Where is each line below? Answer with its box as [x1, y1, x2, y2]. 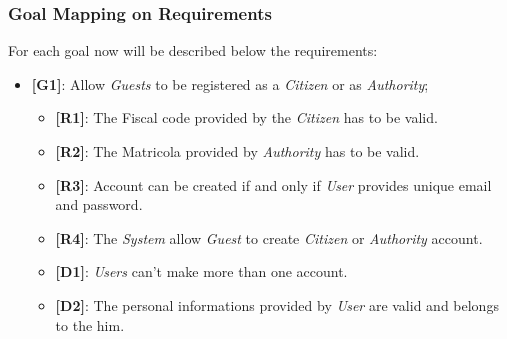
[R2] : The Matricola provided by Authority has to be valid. [55, 141, 420, 161]
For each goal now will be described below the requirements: [8, 40, 378, 61]
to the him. [55, 314, 125, 335]
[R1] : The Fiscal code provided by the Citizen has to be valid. [55, 107, 438, 128]
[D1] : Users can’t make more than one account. [55, 261, 348, 282]
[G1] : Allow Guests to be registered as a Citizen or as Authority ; [31, 73, 429, 94]
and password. [55, 194, 143, 215]
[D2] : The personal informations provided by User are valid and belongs [55, 294, 499, 315]
